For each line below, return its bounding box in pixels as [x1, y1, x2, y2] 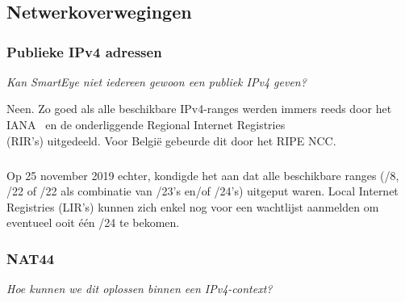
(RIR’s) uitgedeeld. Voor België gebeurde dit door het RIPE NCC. [6, 132, 336, 149]
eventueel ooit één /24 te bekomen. [6, 214, 180, 231]
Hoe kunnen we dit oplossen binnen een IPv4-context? [6, 280, 273, 297]
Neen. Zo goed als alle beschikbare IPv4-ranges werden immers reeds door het [6, 100, 392, 117]
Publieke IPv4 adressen [6, 41, 162, 61]
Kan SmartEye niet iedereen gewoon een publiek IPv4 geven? [6, 73, 307, 90]
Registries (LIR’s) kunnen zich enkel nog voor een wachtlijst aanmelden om [6, 198, 379, 215]
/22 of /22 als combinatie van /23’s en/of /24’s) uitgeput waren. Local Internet [6, 182, 399, 199]
